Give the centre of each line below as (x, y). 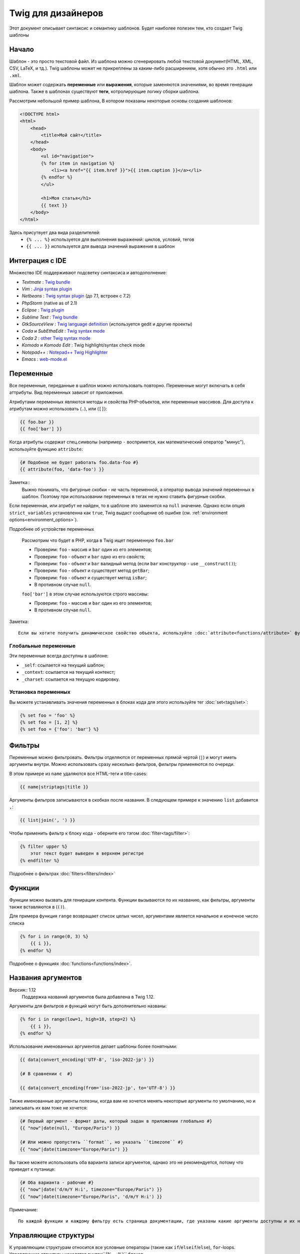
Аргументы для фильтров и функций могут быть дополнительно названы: (88, 1006)
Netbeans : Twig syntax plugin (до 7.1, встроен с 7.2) (76, 296)
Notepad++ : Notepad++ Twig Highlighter (65, 352)
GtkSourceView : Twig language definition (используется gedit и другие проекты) (107, 324)
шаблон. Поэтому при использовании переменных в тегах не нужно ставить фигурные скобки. (124, 496)
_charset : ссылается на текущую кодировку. (71, 679)
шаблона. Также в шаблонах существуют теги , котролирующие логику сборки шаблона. (104, 92)
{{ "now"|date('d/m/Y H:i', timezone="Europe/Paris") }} (91, 1190)
